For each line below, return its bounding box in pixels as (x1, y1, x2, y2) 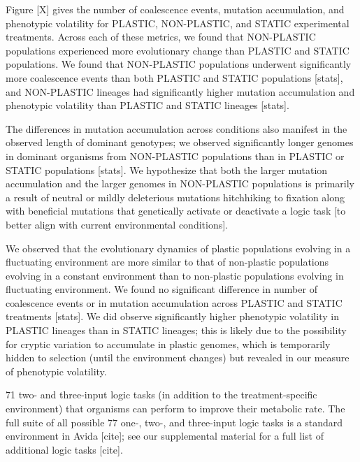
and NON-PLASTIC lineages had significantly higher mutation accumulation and (6, 84, 355, 99)
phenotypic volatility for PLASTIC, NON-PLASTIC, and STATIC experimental (6, 15, 350, 30)
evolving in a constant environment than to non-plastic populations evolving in (6, 268, 344, 282)
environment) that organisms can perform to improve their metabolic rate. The (6, 401, 345, 416)
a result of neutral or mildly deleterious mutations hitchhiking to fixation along (6, 189, 345, 204)
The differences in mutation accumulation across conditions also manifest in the (6, 121, 347, 136)
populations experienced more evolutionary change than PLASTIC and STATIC (6, 43, 350, 57)
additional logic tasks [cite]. (6, 442, 123, 456)
